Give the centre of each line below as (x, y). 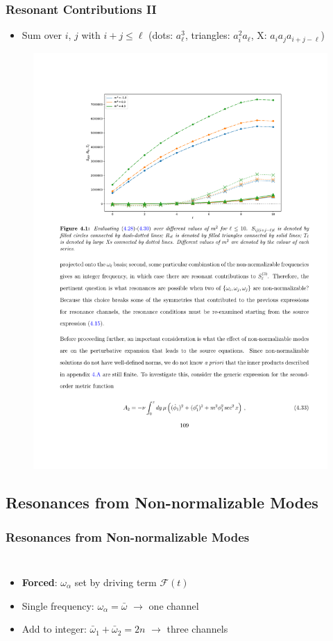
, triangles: (207, 35)
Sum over (42, 35)
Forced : (40, 582)
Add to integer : (54, 629)
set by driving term (116, 582)
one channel (174, 605)
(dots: (161, 35)
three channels (197, 629)
